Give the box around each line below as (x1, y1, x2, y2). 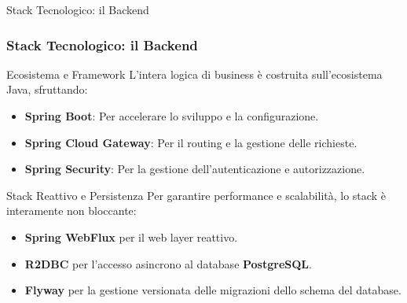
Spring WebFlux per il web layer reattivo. (24, 228, 238, 245)
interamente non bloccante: (6, 202, 137, 219)
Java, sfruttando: (6, 81, 88, 98)
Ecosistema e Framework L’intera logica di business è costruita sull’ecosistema (6, 65, 383, 82)
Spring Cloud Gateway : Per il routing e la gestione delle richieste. (24, 134, 357, 150)
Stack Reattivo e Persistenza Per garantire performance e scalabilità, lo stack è (6, 187, 386, 203)
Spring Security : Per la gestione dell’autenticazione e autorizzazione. (24, 161, 365, 177)
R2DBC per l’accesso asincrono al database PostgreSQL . (24, 255, 312, 272)
